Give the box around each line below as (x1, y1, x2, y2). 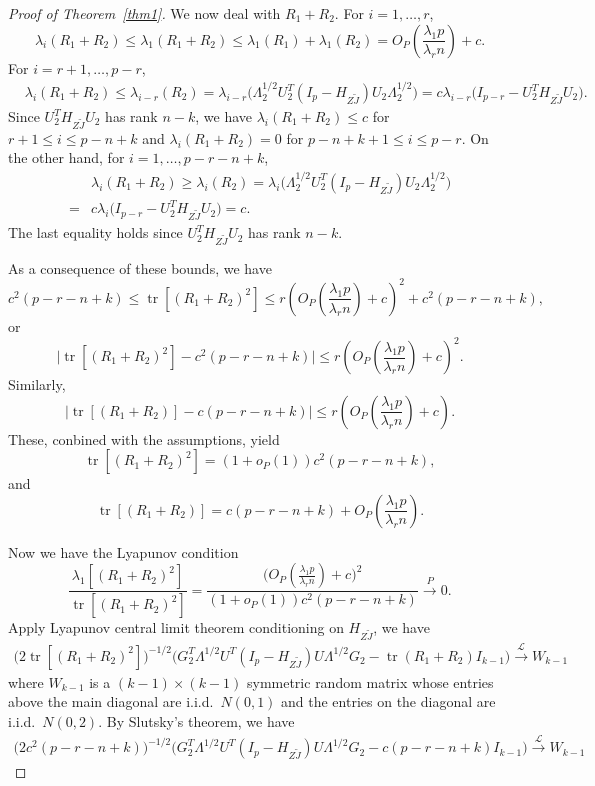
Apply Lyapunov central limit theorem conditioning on (8, 617, 344, 638)
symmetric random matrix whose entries (246, 671, 494, 692)
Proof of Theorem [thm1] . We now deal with (8, 3, 281, 23)
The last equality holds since (8, 222, 183, 243)
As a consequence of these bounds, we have (8, 257, 272, 278)
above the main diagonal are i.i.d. (8, 691, 214, 712)
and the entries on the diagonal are (281, 691, 496, 712)
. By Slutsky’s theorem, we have (98, 711, 295, 732)
